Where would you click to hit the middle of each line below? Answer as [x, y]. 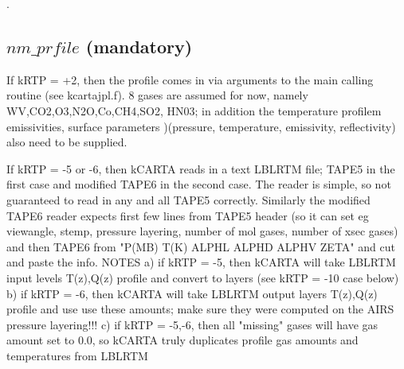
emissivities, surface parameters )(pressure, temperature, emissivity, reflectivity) [201, 126]
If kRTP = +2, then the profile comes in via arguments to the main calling [190, 79]
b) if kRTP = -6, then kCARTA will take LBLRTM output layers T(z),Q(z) [192, 293]
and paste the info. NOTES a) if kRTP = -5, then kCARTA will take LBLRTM [201, 262]
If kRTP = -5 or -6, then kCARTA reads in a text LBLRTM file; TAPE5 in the [201, 168]
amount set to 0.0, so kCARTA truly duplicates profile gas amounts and [182, 340]
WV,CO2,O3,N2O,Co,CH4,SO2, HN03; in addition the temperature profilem [194, 110]
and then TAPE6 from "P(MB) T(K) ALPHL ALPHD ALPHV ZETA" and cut [201, 246]
